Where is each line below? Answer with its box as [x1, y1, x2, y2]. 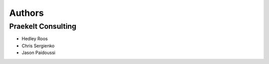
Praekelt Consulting [9, 22, 77, 31]
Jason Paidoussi [21, 50, 56, 56]
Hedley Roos [21, 36, 48, 42]
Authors [9, 7, 44, 18]
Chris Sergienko [21, 43, 55, 49]
